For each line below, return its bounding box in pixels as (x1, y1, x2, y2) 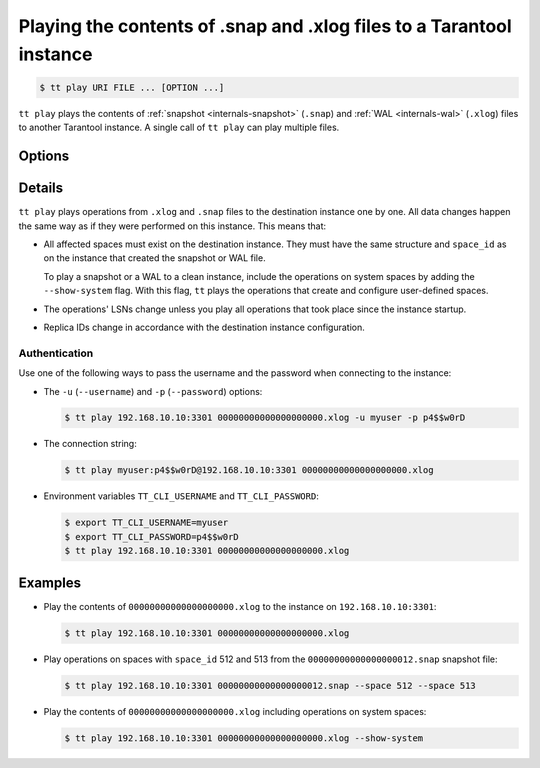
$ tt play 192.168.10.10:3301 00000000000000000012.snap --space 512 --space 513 (64, 680, 477, 691)
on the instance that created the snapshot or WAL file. (43, 252, 266, 264)
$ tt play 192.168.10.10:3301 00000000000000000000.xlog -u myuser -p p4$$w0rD (64, 412, 466, 424)
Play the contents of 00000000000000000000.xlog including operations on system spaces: (43, 705, 427, 717)
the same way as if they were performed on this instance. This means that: (18, 220, 327, 232)
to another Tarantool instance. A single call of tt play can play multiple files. (18, 121, 340, 134)
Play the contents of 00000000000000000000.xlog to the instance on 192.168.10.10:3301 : (43, 600, 437, 612)
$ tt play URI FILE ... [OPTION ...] (39, 81, 225, 93)
